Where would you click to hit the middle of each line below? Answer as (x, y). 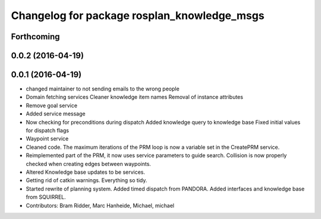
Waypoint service (47, 139)
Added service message (56, 114)
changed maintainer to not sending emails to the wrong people (103, 89)
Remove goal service (51, 105)
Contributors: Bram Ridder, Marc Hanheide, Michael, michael (100, 205)
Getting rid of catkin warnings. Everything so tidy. (86, 180)
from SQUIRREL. (46, 197)
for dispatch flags (48, 130)
